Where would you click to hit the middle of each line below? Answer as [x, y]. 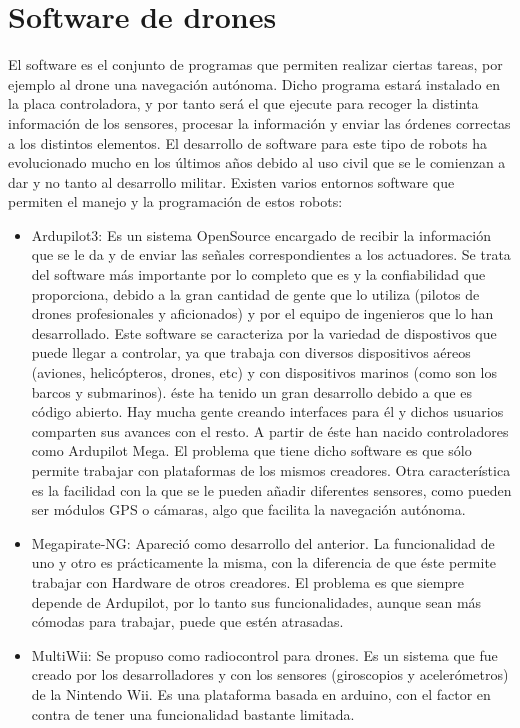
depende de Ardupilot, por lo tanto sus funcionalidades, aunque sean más [256, 601]
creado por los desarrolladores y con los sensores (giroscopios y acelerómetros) [270, 674]
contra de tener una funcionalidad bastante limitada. [193, 713]
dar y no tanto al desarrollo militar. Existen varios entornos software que [231, 181]
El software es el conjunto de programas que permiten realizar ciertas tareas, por [255, 64]
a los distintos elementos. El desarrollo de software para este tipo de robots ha [247, 142]
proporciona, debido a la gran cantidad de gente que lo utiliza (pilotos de [255, 293]
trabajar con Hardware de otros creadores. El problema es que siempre [247, 581]
